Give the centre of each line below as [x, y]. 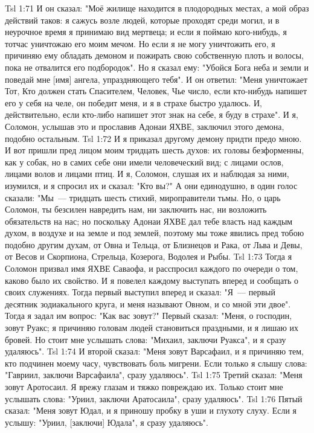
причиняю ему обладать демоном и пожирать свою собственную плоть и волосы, [154, 55]
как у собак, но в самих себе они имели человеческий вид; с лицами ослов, [144, 162]
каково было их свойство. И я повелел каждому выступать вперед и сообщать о [152, 280]
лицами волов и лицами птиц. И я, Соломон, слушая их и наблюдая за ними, [147, 174]
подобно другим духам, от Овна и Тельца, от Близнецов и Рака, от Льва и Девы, [154, 244]
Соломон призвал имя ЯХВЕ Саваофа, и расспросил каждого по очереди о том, [152, 268]
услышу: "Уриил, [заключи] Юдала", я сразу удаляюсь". [107, 422]
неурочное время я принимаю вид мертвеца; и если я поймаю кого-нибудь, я [146, 32]
